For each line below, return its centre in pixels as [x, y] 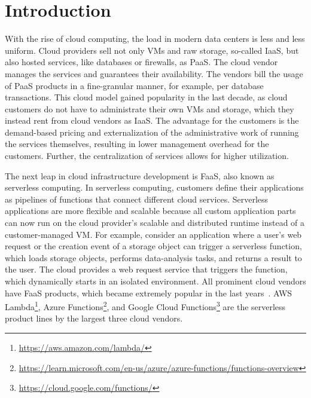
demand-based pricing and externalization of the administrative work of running [152, 132]
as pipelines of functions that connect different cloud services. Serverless [137, 199]
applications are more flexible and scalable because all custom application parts [150, 211]
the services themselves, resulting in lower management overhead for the [137, 144]
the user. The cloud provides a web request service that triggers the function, [146, 269]
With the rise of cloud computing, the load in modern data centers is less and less [155, 39]
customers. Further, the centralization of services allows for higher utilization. [147, 156]
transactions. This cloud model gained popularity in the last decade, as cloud [146, 97]
